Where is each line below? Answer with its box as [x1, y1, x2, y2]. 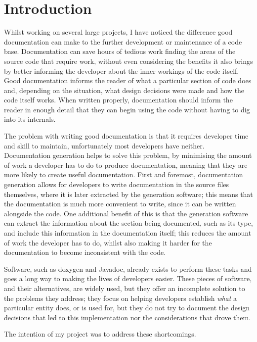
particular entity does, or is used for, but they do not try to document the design [4, 302, 250, 313]
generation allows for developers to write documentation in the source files [4, 179, 229, 190]
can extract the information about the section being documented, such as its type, [4, 218, 253, 228]
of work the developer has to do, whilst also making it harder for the [4, 237, 212, 247]
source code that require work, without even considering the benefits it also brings [4, 55, 253, 66]
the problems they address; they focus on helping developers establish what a [4, 293, 237, 303]
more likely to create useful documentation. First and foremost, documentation [4, 169, 243, 180]
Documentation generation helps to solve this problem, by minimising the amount [4, 150, 252, 160]
